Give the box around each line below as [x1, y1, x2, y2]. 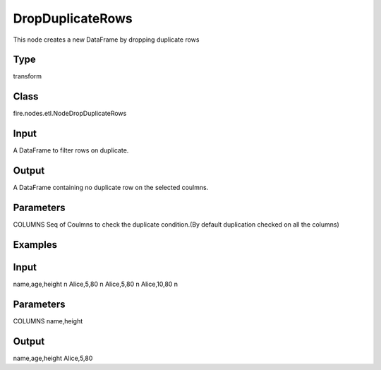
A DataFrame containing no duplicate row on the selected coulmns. [13, 184, 209, 192]
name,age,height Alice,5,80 [13, 354, 93, 362]
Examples [13, 239, 58, 251]
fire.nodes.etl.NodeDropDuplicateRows [13, 109, 127, 118]
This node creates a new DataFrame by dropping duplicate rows [13, 35, 200, 44]
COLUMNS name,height [13, 316, 83, 325]
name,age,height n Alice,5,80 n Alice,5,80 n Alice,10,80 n [13, 280, 179, 288]
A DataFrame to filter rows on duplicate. [13, 146, 129, 155]
